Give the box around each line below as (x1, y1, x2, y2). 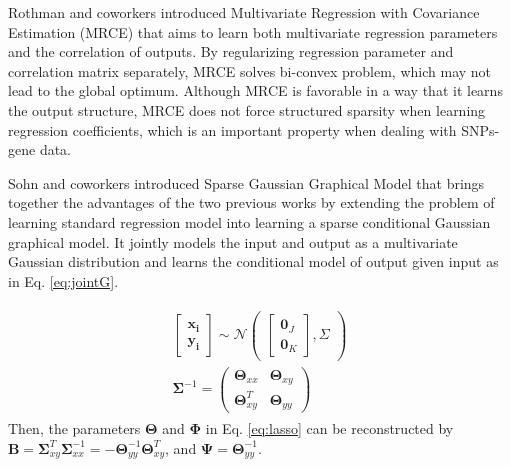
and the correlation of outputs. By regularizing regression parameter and (8, 41, 454, 62)
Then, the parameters (8, 418, 141, 439)
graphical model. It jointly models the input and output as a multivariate (8, 231, 458, 252)
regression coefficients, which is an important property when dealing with (8, 119, 457, 140)
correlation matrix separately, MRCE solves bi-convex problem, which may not (8, 60, 492, 81)
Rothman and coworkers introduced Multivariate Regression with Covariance (8, 2, 480, 22)
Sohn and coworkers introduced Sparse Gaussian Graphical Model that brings (8, 172, 485, 193)
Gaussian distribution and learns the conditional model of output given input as (8, 251, 499, 272)
